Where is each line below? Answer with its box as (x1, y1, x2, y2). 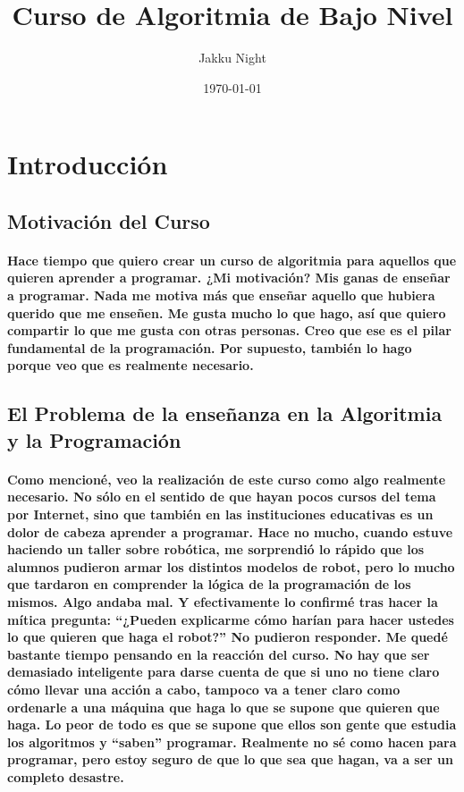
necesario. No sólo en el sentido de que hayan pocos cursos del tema (7, 487, 436, 506)
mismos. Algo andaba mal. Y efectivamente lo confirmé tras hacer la (7, 592, 438, 611)
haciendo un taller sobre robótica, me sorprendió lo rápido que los (7, 540, 425, 559)
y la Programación (7, 425, 181, 453)
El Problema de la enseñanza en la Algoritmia (7, 400, 443, 427)
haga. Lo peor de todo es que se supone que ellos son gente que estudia (7, 715, 457, 734)
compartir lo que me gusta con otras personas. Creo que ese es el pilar (7, 321, 451, 340)
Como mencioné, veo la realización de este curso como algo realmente (7, 469, 446, 488)
